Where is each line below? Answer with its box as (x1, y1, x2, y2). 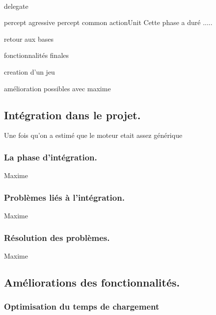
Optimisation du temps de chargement (4, 300, 160, 313)
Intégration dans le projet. (4, 107, 141, 122)
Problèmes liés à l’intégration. (4, 191, 125, 203)
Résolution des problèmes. (4, 231, 110, 243)
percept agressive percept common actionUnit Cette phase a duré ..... (4, 17, 213, 27)
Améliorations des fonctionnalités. (4, 274, 180, 289)
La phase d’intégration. (4, 151, 97, 163)
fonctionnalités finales (4, 50, 69, 60)
